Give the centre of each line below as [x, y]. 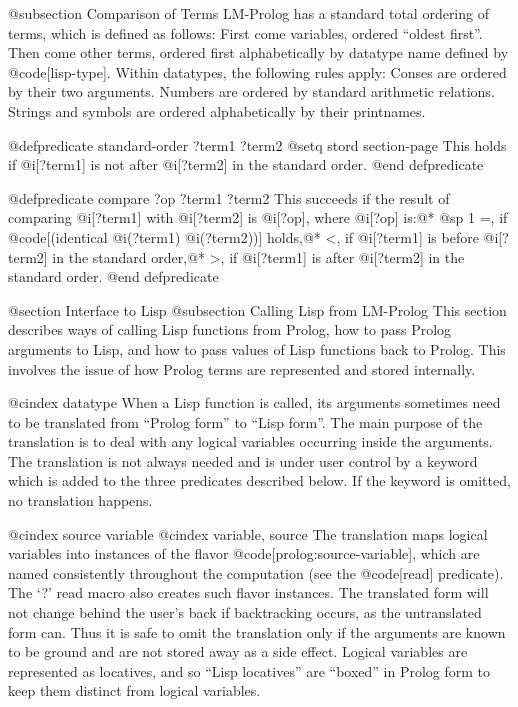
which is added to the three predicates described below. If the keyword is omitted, [259, 480]
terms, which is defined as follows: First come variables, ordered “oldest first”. [245, 32]
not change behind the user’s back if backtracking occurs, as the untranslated [245, 612]
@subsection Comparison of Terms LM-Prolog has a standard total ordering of [248, 13]
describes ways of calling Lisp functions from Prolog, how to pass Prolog [230, 329]
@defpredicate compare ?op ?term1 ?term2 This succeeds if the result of [229, 197]
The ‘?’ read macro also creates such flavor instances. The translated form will [248, 592]
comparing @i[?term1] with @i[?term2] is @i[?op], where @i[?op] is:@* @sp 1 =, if [258, 217]
